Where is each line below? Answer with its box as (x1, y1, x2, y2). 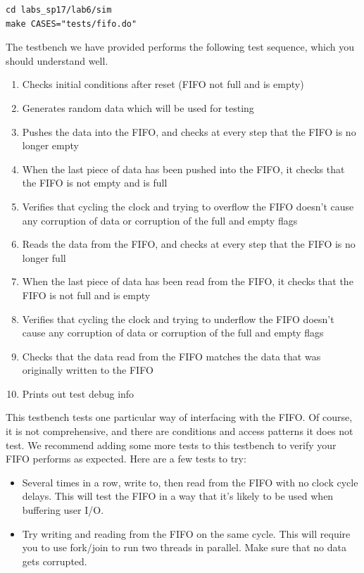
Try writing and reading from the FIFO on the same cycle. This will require (22, 526, 351, 541)
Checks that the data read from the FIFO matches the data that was (22, 348, 321, 363)
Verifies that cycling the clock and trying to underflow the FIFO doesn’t (22, 311, 334, 326)
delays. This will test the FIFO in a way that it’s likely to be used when (22, 489, 334, 503)
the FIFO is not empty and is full (22, 175, 168, 190)
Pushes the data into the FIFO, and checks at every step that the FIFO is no (22, 124, 356, 139)
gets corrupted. (22, 553, 87, 568)
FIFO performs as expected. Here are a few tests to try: (6, 451, 246, 466)
